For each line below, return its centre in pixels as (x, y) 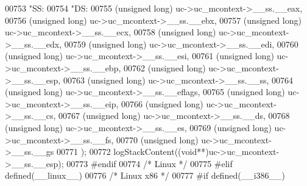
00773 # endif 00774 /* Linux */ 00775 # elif (150, 163)
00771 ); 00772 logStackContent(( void (127, 152)
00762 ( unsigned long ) (164, 67)
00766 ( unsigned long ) (162, 103)
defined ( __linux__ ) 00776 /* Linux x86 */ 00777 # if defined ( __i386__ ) (145, 175)
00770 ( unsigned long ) (157, 139)
